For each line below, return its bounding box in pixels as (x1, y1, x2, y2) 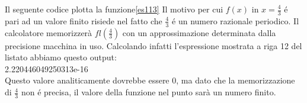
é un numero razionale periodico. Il (172, 14, 299, 27)
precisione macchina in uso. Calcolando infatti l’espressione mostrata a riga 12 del (5, 39, 302, 51)
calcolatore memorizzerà (5, 26, 92, 38)
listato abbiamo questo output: (5, 51, 117, 63)
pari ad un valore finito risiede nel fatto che (5, 14, 162, 27)
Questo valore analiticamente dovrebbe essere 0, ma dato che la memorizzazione (5, 74, 295, 86)
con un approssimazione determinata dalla (122, 26, 276, 38)
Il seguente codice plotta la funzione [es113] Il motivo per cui (5, 3, 223, 15)
